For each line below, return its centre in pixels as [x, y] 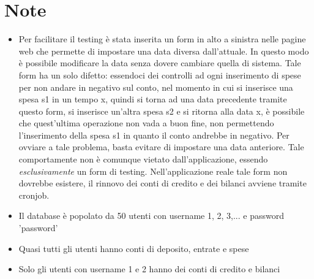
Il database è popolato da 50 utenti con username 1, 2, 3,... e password [151, 216]
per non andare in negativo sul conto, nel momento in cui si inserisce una [156, 87]
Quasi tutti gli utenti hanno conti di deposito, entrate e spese [134, 248]
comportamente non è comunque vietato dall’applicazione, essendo [143, 159]
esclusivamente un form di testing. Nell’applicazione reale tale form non [153, 171]
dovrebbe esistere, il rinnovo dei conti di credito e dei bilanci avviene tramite [163, 183]
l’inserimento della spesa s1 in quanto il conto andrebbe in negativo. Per [154, 135]
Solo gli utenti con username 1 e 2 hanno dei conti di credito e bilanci [149, 269]
